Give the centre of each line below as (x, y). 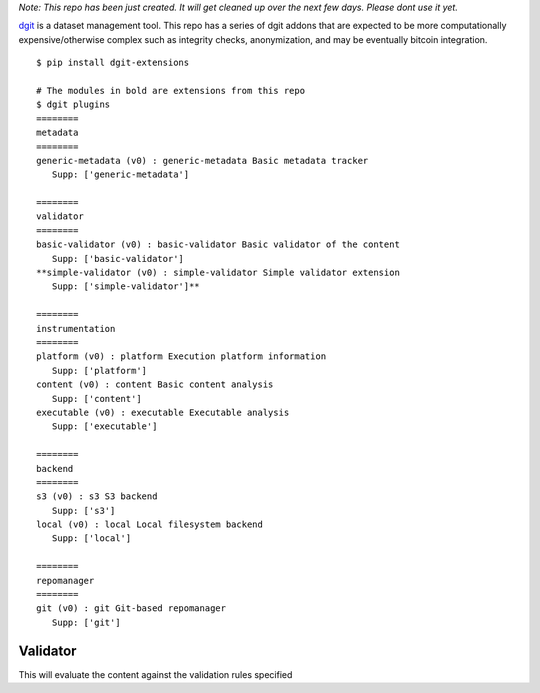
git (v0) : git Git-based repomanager (131, 608)
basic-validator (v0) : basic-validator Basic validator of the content (218, 244)
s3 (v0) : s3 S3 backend (97, 496)
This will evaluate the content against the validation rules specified (155, 674)
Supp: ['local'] (91, 538)
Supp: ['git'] (86, 622)
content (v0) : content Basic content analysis (155, 384)
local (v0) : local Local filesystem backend (150, 524)
